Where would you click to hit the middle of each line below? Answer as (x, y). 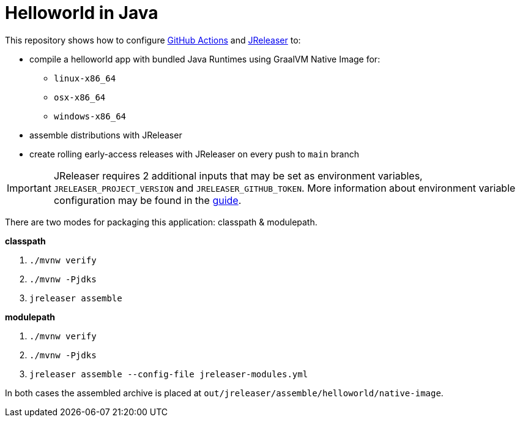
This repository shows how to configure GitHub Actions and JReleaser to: (153, 40)
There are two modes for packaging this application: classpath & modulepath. (161, 222)
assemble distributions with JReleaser (106, 135)
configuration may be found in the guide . (147, 200)
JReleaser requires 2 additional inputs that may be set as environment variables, (238, 175)
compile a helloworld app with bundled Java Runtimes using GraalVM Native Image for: (205, 59)
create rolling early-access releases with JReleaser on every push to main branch (194, 154)
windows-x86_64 (90, 116)
